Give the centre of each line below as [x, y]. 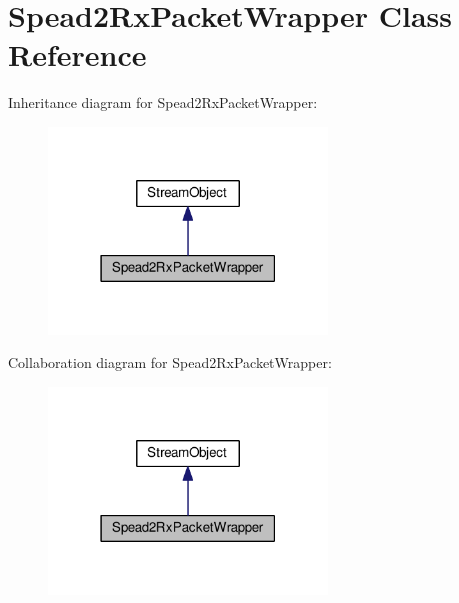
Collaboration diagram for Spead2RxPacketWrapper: [170, 362]
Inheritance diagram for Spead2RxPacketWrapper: [163, 102]
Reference [77, 54]
